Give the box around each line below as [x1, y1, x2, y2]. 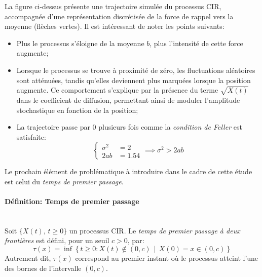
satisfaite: [16, 131, 46, 142]
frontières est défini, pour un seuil [5, 235, 109, 246]
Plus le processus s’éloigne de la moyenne [16, 37, 144, 48]
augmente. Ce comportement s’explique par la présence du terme [16, 85, 218, 95]
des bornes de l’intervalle [5, 262, 82, 273]
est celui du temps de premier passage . [5, 176, 124, 186]
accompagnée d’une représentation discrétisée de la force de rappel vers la [5, 11, 234, 21]
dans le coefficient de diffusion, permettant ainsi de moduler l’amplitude [16, 94, 240, 105]
